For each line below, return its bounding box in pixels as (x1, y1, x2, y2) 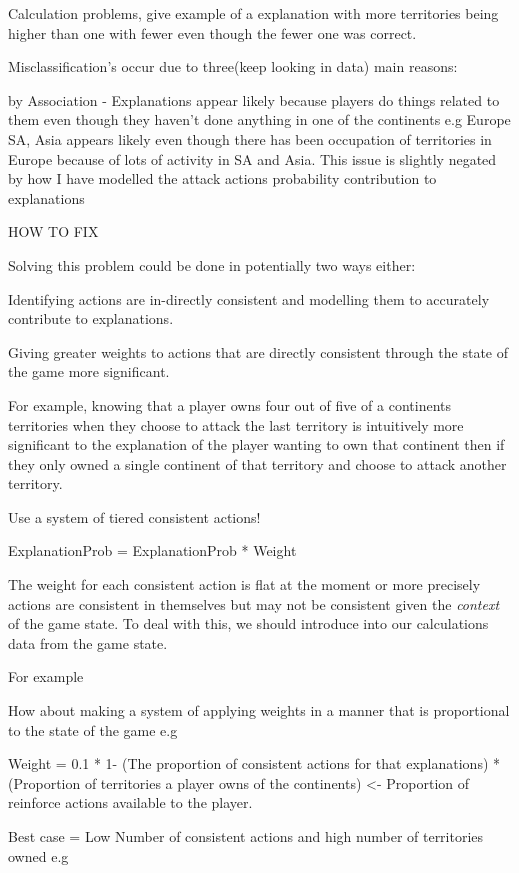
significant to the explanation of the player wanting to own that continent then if (8, 434, 505, 455)
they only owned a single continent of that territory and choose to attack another (8, 453, 507, 474)
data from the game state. (8, 632, 168, 653)
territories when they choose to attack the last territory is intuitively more (8, 414, 464, 435)
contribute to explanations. (8, 308, 174, 329)
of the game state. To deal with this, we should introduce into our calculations (8, 613, 489, 634)
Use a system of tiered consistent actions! (8, 506, 261, 527)
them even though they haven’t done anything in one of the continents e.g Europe (8, 109, 511, 130)
